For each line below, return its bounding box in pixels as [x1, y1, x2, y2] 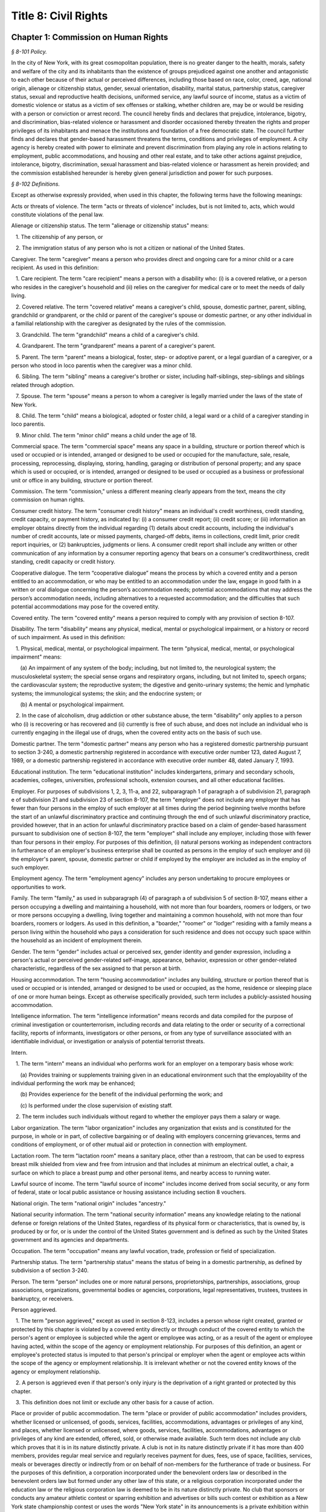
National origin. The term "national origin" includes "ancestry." [11, 1199, 167, 1207]
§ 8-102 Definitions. [11, 180, 60, 187]
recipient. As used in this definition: [11, 264, 99, 272]
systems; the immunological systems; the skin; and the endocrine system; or [11, 689, 202, 697]
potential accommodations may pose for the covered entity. [11, 603, 160, 610]
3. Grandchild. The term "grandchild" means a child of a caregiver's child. [15, 331, 199, 338]
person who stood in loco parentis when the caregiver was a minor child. [11, 362, 193, 369]
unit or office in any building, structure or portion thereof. [11, 477, 153, 484]
